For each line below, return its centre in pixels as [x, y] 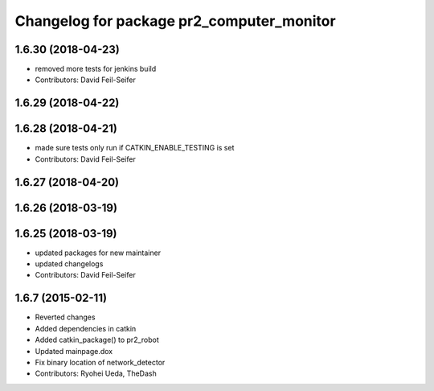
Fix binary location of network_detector [100, 362]
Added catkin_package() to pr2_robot [97, 340]
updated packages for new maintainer [98, 253]
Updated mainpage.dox [74, 351]
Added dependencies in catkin [86, 328]
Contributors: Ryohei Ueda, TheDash [96, 373]
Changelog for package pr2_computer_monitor [176, 21]
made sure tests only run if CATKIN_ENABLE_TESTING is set [135, 148]
